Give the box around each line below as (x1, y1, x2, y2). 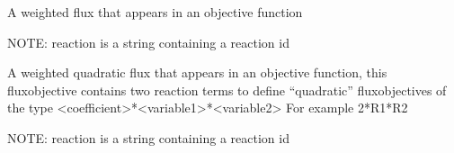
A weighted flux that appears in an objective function (7, 3, 303, 21)
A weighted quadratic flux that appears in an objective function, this (7, 63, 387, 82)
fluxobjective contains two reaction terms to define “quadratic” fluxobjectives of (7, 80, 447, 99)
